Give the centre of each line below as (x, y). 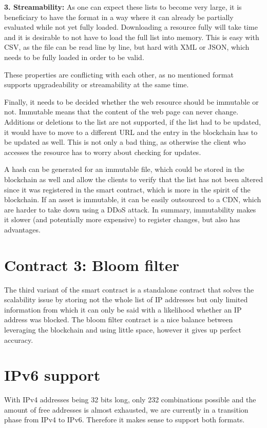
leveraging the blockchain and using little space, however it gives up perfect (123, 329)
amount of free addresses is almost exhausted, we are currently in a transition (126, 409)
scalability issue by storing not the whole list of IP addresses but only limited (126, 299)
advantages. (22, 229)
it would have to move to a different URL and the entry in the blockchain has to (131, 132)
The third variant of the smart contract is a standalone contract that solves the (129, 289)
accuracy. (19, 339)
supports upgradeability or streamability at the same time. (97, 84)
